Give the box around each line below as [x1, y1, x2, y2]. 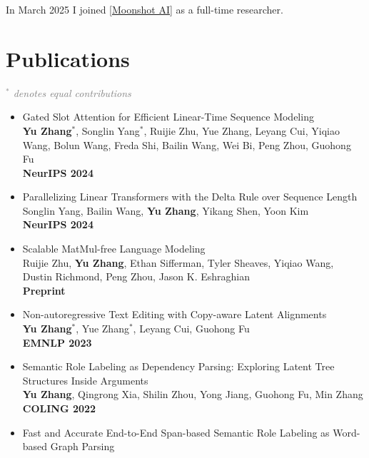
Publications [6, 44, 130, 73]
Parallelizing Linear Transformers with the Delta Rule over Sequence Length [22, 189, 358, 204]
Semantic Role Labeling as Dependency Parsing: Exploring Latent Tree [22, 359, 335, 374]
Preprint [22, 283, 66, 297]
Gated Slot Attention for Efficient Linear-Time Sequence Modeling [22, 109, 314, 124]
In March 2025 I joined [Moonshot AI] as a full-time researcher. [6, 2, 283, 16]
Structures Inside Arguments [22, 372, 148, 387]
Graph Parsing [50, 439, 115, 454]
